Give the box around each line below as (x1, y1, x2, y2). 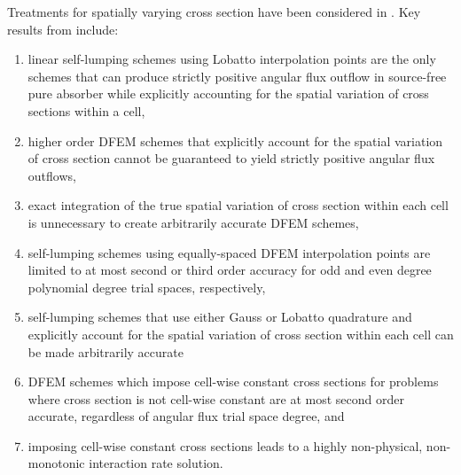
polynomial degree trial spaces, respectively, (27, 277, 266, 296)
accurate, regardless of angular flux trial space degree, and (27, 407, 345, 425)
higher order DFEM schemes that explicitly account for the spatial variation (27, 131, 443, 150)
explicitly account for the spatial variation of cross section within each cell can (27, 324, 454, 343)
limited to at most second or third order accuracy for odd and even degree (27, 261, 432, 279)
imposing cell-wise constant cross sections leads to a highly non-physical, (27, 436, 423, 455)
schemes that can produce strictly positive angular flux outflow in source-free (27, 66, 447, 85)
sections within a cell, (27, 101, 145, 120)
